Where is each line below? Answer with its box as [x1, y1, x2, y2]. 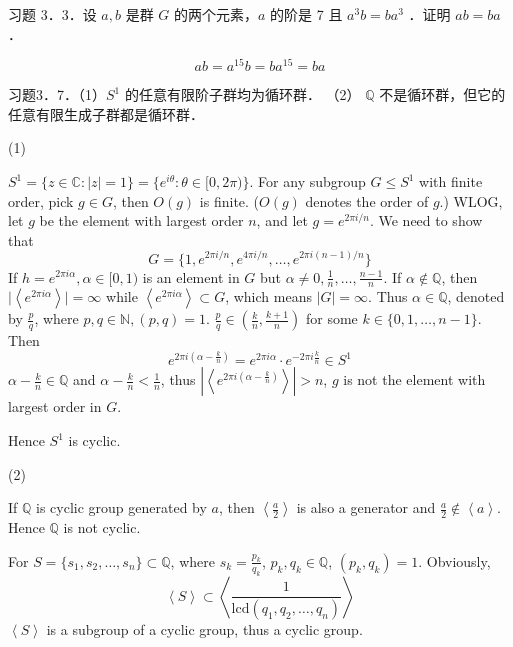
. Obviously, [418, 550, 491, 571]
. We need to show [369, 210, 483, 231]
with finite [419, 171, 483, 192]
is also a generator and [296, 497, 436, 518]
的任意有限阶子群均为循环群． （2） [124, 84, 361, 105]
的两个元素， [173, 4, 258, 24]
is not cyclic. [63, 517, 141, 538]
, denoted [447, 286, 505, 307]
